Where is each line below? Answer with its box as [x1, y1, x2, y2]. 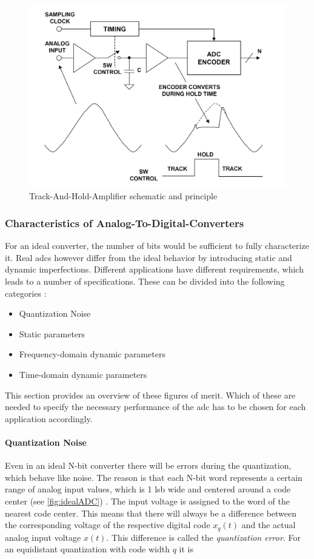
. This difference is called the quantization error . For [106, 531, 301, 543]
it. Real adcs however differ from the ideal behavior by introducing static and [5, 251, 292, 263]
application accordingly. [5, 412, 93, 425]
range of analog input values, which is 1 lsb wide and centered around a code [5, 483, 291, 495]
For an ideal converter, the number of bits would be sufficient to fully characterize [5, 239, 309, 252]
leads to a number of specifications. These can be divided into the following [5, 275, 285, 288]
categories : [5, 286, 47, 299]
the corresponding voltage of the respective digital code [5, 518, 210, 531]
